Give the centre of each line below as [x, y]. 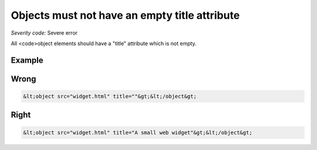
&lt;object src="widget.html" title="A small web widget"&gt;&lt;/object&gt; [138, 132]
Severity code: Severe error [44, 33]
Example [27, 60]
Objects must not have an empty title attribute [125, 15]
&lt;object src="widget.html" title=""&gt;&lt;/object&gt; [110, 96]
